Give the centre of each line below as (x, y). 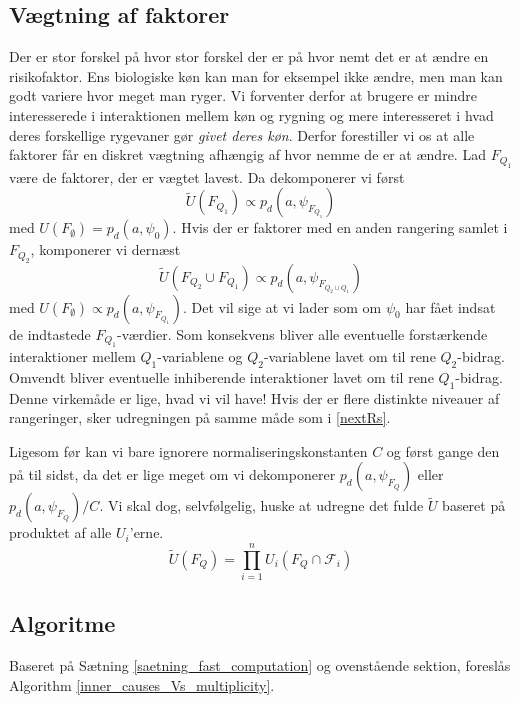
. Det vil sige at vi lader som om (282, 306)
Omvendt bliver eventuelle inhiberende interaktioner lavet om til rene (221, 376)
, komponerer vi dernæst (105, 249)
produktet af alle (60, 532)
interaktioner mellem (72, 355)
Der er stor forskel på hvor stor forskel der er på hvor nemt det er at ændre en (249, 56)
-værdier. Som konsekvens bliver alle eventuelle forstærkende (302, 333)
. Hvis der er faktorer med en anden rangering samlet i (340, 227)
